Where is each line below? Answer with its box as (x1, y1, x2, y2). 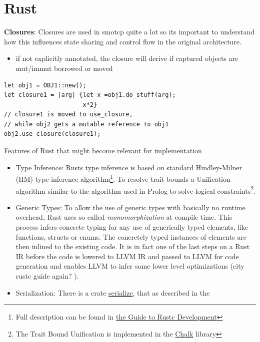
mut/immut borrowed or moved (15, 62, 113, 73)
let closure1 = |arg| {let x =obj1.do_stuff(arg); (4, 91, 176, 99)
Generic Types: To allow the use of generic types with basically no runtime (15, 202, 245, 212)
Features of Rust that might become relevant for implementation (4, 145, 202, 156)
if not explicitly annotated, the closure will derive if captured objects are (15, 53, 238, 63)
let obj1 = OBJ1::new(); (4, 81, 86, 89)
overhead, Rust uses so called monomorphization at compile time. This (15, 212, 232, 222)
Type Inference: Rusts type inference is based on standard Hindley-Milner (15, 162, 242, 172)
